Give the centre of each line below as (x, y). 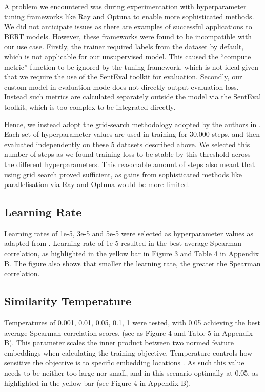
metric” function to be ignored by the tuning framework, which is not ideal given (131, 66)
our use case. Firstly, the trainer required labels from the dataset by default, (124, 46)
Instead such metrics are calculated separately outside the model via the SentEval (133, 97)
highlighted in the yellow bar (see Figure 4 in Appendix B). (98, 383)
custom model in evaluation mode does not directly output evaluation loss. (121, 86)
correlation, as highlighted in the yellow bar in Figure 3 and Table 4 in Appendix (132, 253)
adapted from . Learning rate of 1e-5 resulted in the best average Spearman (123, 243)
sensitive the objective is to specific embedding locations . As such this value (124, 363)
